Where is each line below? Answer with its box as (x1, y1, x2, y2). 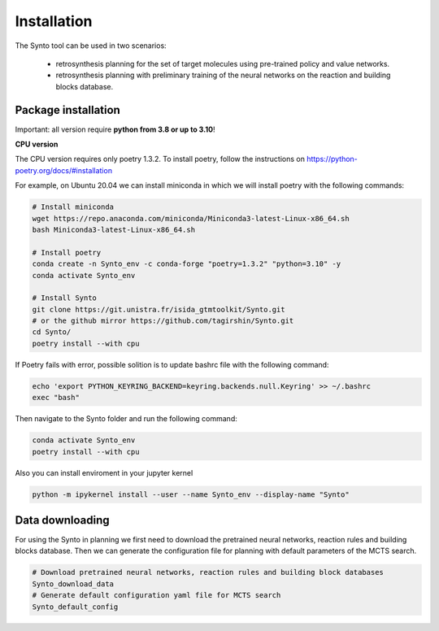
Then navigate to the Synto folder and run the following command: (15, 414, 237, 424)
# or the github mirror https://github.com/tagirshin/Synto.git (32, 316, 294, 325)
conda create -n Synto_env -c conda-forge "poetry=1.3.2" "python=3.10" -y (32, 259, 341, 268)
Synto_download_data (32, 579, 114, 589)
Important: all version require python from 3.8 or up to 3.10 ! (15, 124, 215, 134)
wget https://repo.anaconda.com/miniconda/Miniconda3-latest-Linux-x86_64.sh (32, 214, 350, 223)
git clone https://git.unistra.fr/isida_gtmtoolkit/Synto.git (32, 305, 285, 314)
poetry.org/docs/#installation (15, 165, 113, 175)
